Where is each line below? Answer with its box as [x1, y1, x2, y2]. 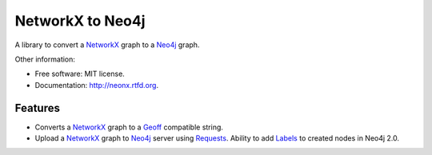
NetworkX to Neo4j [14, 12, 146, 30]
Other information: [14, 54, 76, 64]
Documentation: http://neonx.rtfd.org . [34, 80, 159, 89]
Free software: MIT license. [34, 69, 126, 79]
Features [14, 101, 60, 115]
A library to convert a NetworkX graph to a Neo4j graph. [14, 40, 200, 50]
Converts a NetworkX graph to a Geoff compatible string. [34, 122, 224, 132]
